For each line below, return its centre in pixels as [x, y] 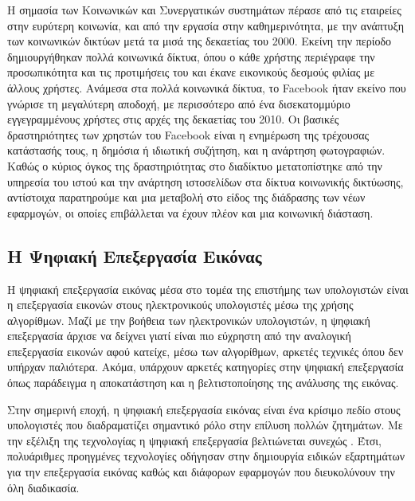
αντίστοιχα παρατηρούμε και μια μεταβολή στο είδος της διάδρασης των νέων [186, 197]
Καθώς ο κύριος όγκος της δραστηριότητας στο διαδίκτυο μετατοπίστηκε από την [195, 165]
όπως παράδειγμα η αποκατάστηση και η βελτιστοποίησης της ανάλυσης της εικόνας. [203, 383]
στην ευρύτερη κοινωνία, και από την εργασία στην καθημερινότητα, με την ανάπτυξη [206, 25]
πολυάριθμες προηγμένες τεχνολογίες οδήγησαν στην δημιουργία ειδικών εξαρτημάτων [206, 456]
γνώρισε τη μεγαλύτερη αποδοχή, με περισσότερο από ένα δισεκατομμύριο [179, 103]
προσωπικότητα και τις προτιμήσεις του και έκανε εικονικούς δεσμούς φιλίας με [191, 72]
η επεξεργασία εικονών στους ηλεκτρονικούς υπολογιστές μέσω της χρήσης [180, 305]
